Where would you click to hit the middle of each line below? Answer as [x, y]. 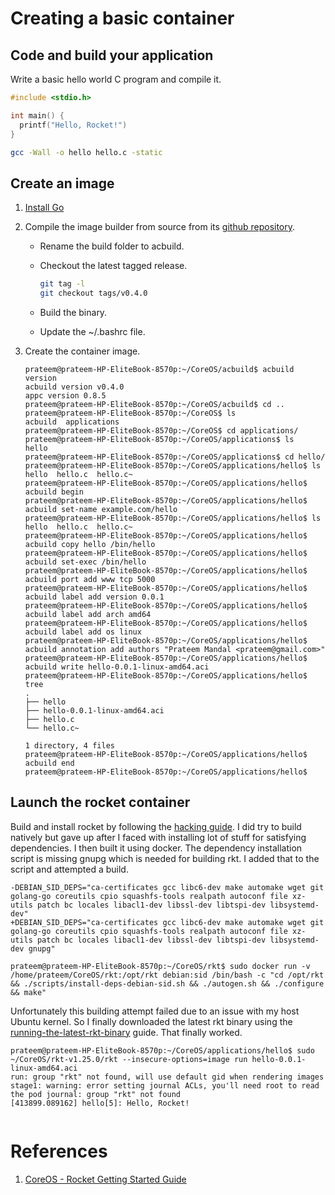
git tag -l [62, 284]
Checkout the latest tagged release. [113, 266]
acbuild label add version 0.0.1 [94, 597]
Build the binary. [73, 312]
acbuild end [49, 763]
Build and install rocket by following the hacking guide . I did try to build [156, 826]
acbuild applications [72, 422]
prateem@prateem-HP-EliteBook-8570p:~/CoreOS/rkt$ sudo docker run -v [160, 966]
